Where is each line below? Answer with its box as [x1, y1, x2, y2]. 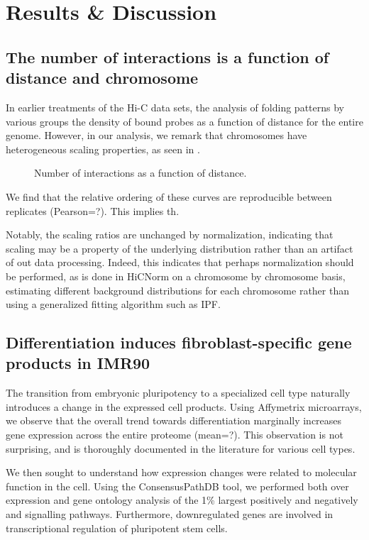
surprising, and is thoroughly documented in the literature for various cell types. [6, 441, 356, 456]
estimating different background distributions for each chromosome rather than [6, 282, 349, 297]
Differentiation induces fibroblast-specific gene [6, 331, 352, 353]
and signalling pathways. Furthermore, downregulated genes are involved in [6, 507, 334, 522]
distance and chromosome [6, 67, 199, 89]
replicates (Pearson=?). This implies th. [6, 203, 180, 218]
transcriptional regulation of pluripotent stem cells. [6, 520, 228, 535]
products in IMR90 [6, 352, 150, 374]
